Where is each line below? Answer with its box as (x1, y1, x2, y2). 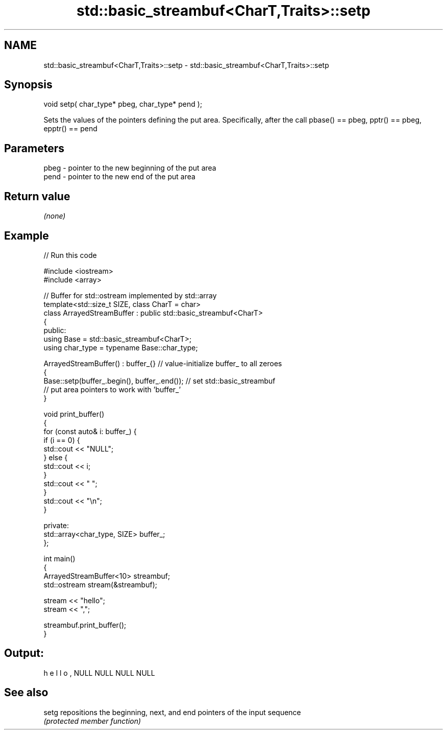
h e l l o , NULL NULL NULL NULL (43, 668, 155, 677)
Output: (4, 647, 44, 660)
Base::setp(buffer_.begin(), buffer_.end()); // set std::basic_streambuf (43, 376, 276, 385)
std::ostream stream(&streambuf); (43, 580, 157, 589)
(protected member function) (43, 716, 141, 725)
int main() (43, 554, 76, 563)
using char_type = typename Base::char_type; (43, 343, 198, 352)
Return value (4, 190, 70, 203)
